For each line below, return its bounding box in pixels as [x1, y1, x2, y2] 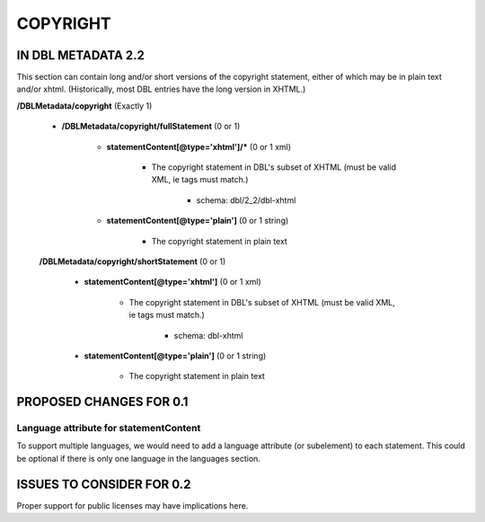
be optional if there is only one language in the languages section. [16, 453, 260, 464]
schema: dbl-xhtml [173, 330, 243, 341]
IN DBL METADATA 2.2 [16, 48, 145, 63]
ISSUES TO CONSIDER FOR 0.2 [16, 476, 191, 491]
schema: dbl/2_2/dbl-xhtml [196, 194, 296, 206]
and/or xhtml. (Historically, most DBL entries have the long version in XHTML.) [16, 84, 306, 94]
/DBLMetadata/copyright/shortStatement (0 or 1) [39, 256, 226, 267]
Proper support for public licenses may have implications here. [16, 500, 249, 511]
